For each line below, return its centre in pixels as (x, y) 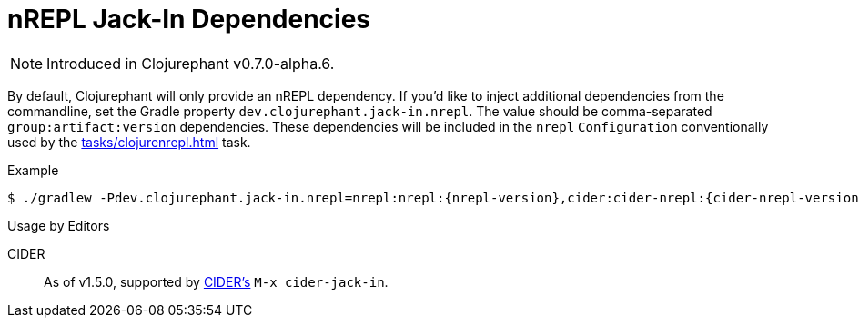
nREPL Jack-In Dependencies (189, 19)
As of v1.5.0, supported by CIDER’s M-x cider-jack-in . (216, 281)
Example (33, 170)
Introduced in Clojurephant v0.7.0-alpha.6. (191, 63)
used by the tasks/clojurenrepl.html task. (129, 142)
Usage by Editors (59, 225)
